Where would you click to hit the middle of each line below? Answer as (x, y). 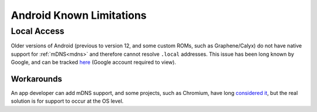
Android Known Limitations (79, 15)
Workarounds (36, 79)
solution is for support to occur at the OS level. (67, 101)
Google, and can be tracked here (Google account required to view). (93, 62)
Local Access (38, 31)
